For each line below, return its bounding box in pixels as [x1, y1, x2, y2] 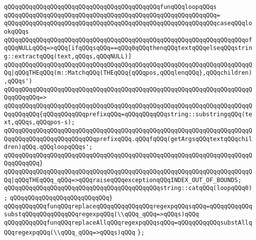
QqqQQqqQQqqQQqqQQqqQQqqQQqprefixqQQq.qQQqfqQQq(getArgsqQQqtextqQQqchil [4, 135, 253, 143]
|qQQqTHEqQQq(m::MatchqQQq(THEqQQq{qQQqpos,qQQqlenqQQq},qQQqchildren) [11, 69, 253, 77]
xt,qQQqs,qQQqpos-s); [4, 119, 75, 126]
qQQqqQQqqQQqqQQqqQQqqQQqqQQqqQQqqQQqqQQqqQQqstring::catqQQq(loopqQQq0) [4, 185, 253, 192]
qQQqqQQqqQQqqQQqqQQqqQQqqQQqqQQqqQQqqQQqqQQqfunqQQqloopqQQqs [4, 3, 217, 10]
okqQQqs [4, 28, 29, 35]
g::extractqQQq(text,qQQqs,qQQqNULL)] [4, 52, 132, 60]
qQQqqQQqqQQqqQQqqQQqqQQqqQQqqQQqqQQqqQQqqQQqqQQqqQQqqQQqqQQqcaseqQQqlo [4, 20, 253, 27]
